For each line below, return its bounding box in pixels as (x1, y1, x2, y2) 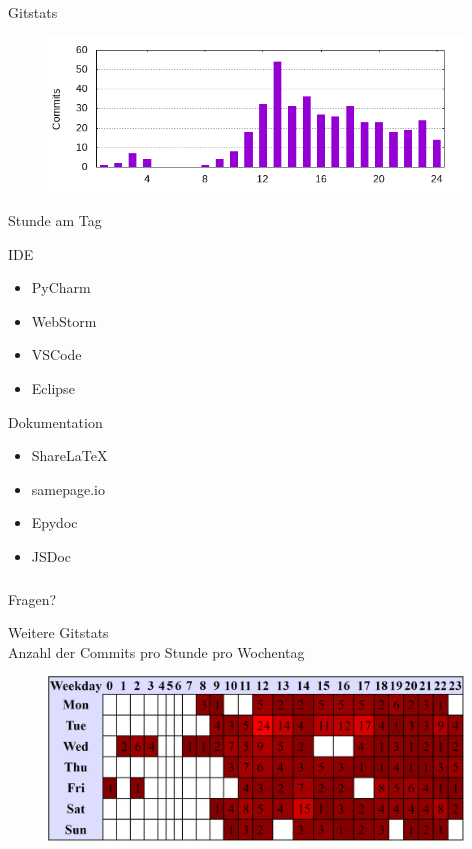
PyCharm (31, 277, 91, 298)
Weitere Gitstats (8, 622, 109, 643)
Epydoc (31, 512, 78, 533)
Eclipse (31, 378, 75, 399)
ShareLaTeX (31, 445, 108, 466)
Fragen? (8, 588, 57, 609)
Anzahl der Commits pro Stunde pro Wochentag (8, 641, 305, 662)
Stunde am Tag (8, 210, 102, 231)
